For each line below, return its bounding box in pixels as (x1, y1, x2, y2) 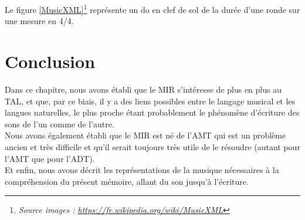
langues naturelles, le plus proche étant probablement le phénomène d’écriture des (5, 106, 300, 119)
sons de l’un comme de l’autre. (5, 117, 114, 130)
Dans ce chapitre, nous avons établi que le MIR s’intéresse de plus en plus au (5, 83, 282, 95)
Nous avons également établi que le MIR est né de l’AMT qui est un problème (5, 129, 286, 141)
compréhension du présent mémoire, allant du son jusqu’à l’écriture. (5, 175, 249, 187)
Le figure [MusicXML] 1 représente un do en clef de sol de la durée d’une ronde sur (5, 2, 300, 15)
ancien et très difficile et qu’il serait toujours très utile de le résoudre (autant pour (5, 140, 300, 153)
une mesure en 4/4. (5, 15, 74, 27)
